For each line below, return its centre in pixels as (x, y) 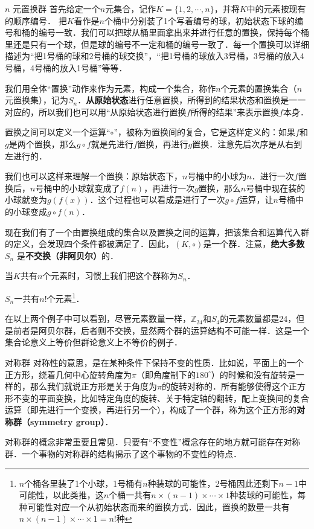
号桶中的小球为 (217, 176)
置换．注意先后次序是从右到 (247, 143)
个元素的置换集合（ (259, 88)
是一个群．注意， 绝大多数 (254, 244)
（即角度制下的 (166, 374)
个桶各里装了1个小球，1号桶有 (84, 483)
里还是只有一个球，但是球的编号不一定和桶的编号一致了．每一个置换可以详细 (157, 44)
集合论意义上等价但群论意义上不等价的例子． (94, 342)
